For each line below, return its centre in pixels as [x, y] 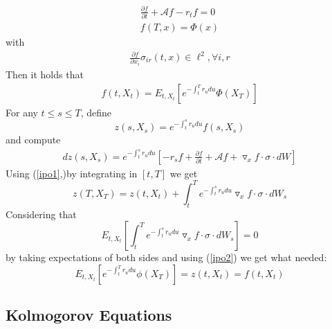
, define [96, 112]
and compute [33, 140]
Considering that [41, 214]
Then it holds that [45, 74]
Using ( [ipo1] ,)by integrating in [72, 173]
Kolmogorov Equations [89, 315]
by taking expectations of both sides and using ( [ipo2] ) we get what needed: [166, 257]
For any [22, 112]
